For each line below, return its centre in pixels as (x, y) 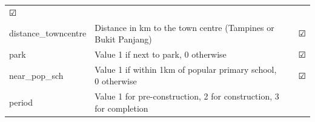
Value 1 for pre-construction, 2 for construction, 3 (187, 96)
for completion (121, 108)
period (21, 102)
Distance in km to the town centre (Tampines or (184, 27)
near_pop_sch (36, 75)
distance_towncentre (48, 33)
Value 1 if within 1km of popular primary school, (186, 69)
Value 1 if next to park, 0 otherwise (161, 54)
